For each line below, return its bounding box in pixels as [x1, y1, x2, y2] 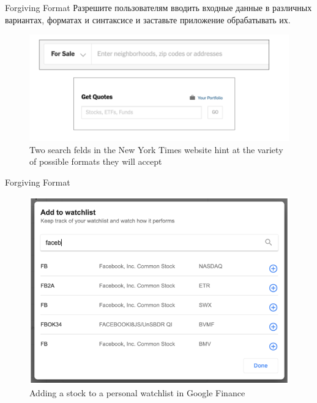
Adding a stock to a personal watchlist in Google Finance [29, 386, 245, 399]
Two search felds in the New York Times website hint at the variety [29, 143, 283, 156]
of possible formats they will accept [29, 155, 162, 168]
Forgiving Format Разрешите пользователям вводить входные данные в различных [5, 1, 312, 13]
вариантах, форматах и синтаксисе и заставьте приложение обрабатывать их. [5, 13, 291, 26]
